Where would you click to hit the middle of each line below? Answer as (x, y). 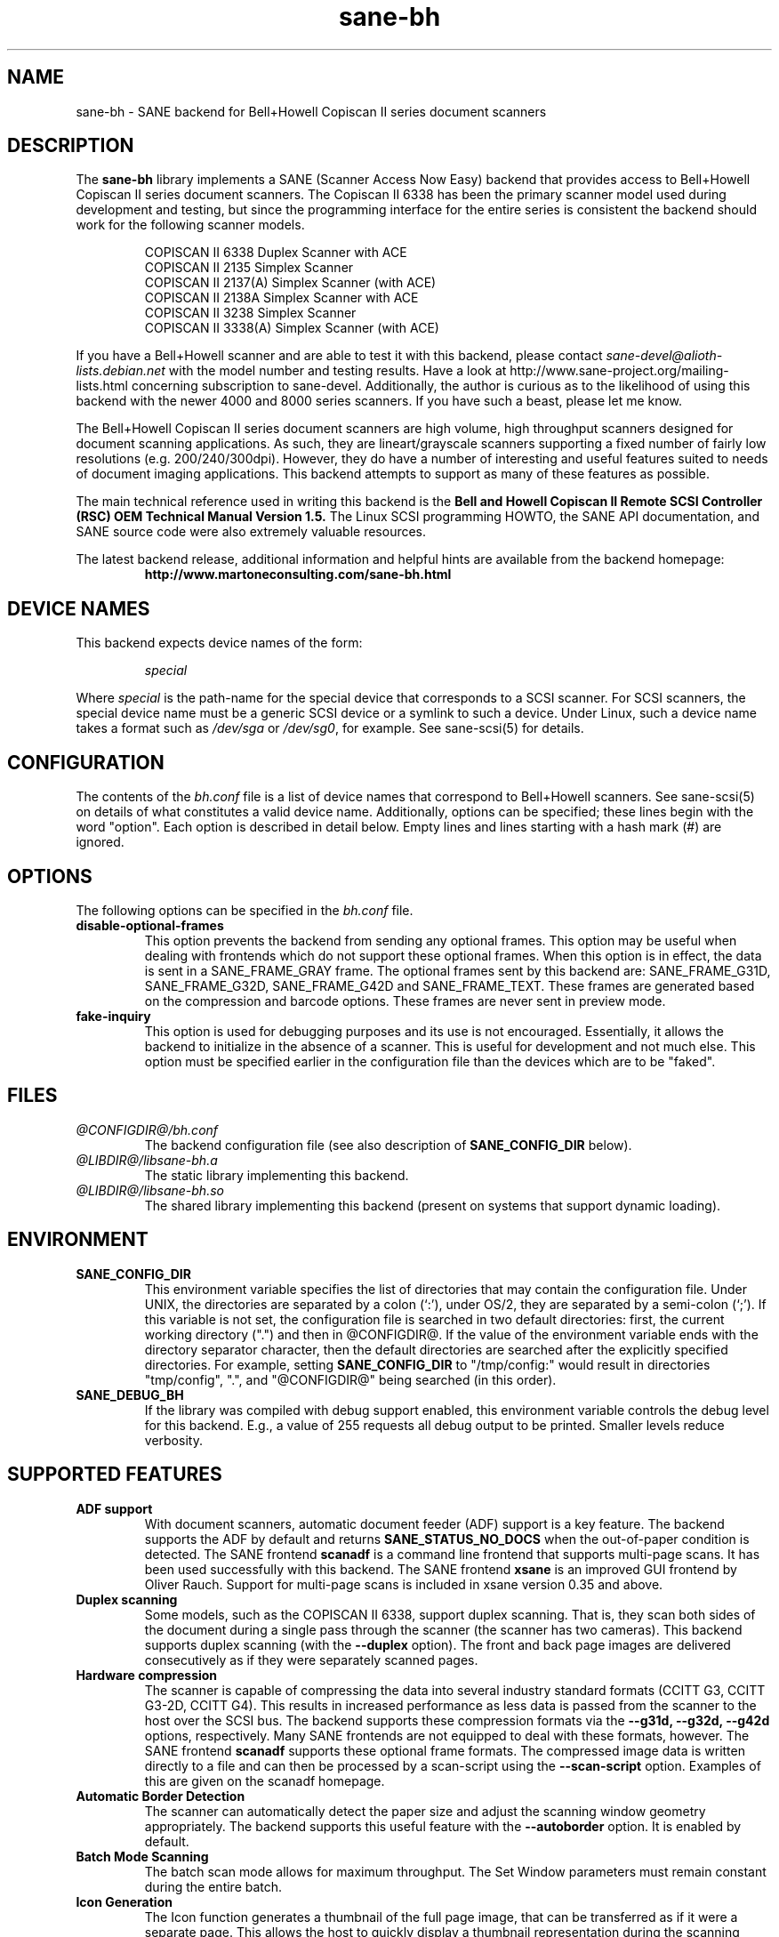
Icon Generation (124, 1901)
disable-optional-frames (150, 925)
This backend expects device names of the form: (219, 643)
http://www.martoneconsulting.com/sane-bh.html (298, 575)
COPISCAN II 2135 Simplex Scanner (249, 268)
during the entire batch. (213, 1886)
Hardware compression (147, 1675)
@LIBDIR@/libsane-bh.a (147, 1160)
